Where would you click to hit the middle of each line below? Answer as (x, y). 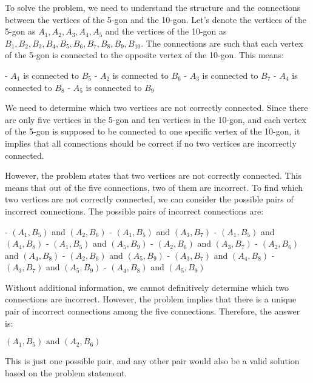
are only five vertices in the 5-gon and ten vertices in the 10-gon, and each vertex (156, 119)
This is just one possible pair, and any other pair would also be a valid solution (152, 361)
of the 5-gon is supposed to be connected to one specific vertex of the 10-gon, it (153, 131)
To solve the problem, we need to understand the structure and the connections (153, 7)
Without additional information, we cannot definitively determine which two (147, 287)
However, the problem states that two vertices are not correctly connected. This (153, 175)
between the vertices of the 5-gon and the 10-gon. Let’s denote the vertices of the (156, 19)
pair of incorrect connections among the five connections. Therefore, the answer (153, 311)
